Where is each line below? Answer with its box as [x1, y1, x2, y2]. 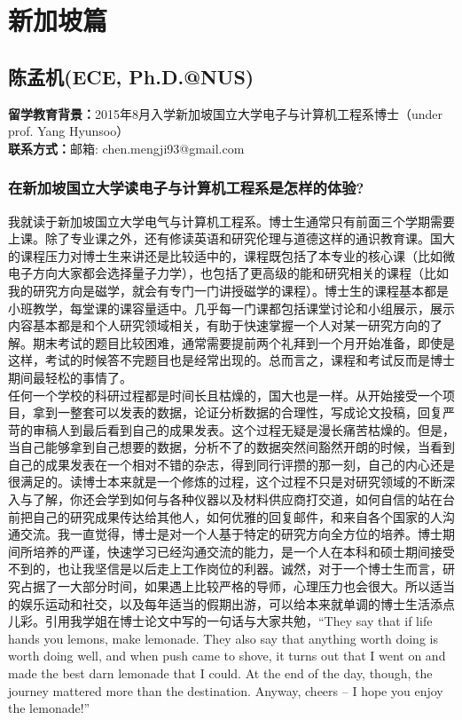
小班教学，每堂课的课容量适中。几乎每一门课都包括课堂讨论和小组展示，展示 [8, 298, 455, 317]
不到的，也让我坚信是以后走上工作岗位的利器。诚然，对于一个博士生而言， [8, 559, 442, 578]
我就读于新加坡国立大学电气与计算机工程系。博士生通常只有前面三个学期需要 [8, 211, 455, 230]
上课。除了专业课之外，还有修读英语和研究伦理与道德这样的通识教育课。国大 [8, 229, 455, 248]
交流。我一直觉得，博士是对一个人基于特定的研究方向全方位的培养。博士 [20, 525, 442, 543]
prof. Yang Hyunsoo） [8, 122, 129, 140]
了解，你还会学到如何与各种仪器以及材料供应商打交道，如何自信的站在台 [32, 490, 455, 509]
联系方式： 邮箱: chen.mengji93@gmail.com [8, 138, 245, 157]
